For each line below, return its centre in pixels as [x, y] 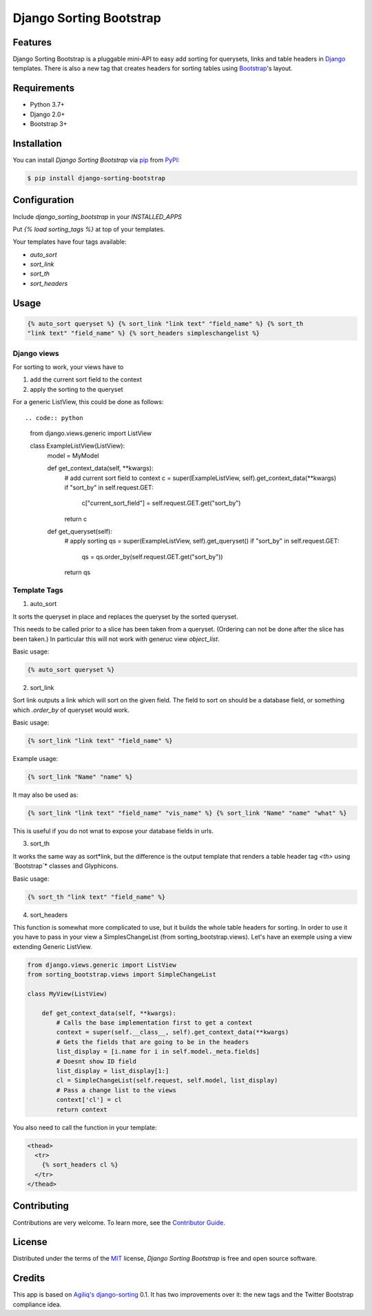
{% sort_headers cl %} [80, 1165]
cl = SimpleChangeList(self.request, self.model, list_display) [167, 1080]
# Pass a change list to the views [116, 1090]
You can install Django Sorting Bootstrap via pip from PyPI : [96, 160]
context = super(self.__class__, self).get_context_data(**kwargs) [173, 1032]
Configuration [43, 200]
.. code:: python [54, 418]
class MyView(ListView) [68, 994]
